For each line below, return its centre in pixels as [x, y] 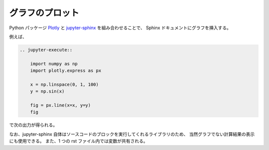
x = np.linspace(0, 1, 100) [65, 84]
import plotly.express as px [66, 71]
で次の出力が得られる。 [33, 125]
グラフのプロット [44, 13]
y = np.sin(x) [47, 91]
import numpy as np [54, 64]
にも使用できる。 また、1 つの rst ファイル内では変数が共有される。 [78, 141]
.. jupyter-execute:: [46, 50]
